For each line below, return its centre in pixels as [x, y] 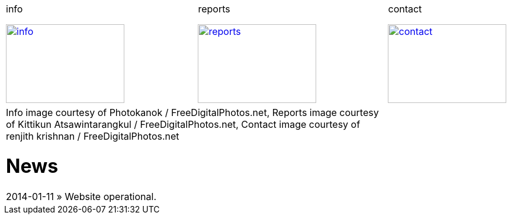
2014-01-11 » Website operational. [81, 196]
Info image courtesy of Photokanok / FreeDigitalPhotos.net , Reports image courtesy [192, 112]
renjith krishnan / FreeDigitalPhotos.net [93, 136]
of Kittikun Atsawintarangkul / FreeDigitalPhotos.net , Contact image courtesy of [183, 124]
